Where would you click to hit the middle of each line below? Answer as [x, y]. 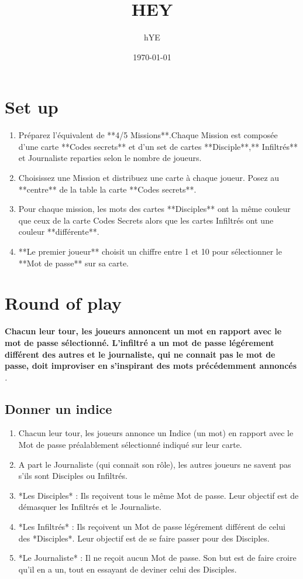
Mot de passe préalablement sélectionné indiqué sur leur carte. [130, 445]
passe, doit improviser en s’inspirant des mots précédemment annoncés [151, 366]
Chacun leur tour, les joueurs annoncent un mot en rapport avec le [143, 331]
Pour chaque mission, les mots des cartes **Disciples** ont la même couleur [154, 209]
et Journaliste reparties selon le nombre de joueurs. [110, 158]
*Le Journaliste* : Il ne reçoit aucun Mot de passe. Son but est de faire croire [157, 558]
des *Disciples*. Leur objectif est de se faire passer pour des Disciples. [144, 538]
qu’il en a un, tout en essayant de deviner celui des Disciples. [128, 569]
